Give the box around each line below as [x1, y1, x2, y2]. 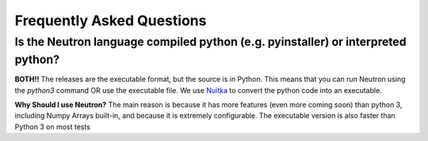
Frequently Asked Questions [14, 12, 207, 29]
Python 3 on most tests [14, 122, 91, 132]
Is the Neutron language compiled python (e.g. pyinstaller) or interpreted [14, 35, 407, 49]
